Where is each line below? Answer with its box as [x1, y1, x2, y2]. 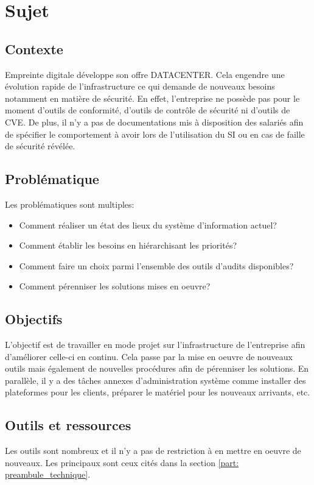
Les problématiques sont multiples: [5, 197, 134, 210]
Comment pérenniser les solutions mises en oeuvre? [19, 280, 211, 292]
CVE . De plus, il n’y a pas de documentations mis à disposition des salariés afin [5, 115, 304, 128]
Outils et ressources [5, 416, 131, 434]
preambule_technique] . [5, 468, 91, 481]
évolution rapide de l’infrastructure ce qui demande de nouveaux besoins [5, 80, 275, 93]
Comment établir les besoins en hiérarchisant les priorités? [19, 239, 237, 252]
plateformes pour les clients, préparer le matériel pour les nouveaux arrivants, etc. [5, 386, 310, 398]
